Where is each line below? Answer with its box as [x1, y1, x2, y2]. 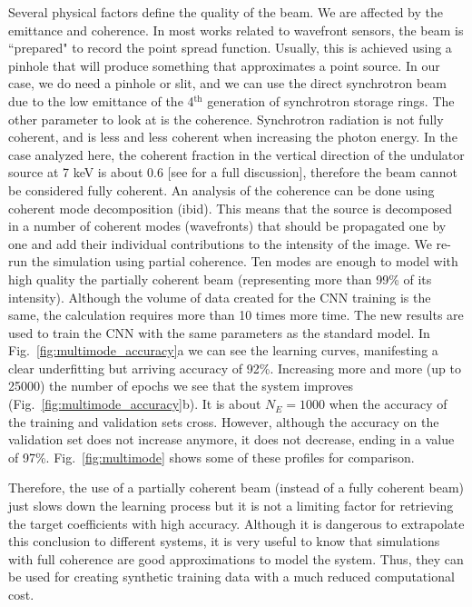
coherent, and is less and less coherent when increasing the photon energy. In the [8, 127, 457, 146]
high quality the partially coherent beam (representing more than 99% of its [8, 269, 432, 288]
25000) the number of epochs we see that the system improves [8, 376, 353, 395]
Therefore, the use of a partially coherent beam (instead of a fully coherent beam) [8, 478, 465, 497]
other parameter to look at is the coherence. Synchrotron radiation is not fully [8, 109, 444, 128]
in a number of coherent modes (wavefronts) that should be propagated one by [8, 216, 447, 235]
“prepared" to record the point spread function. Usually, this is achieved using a [8, 38, 452, 57]
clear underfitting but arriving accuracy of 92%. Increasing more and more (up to [8, 358, 461, 377]
